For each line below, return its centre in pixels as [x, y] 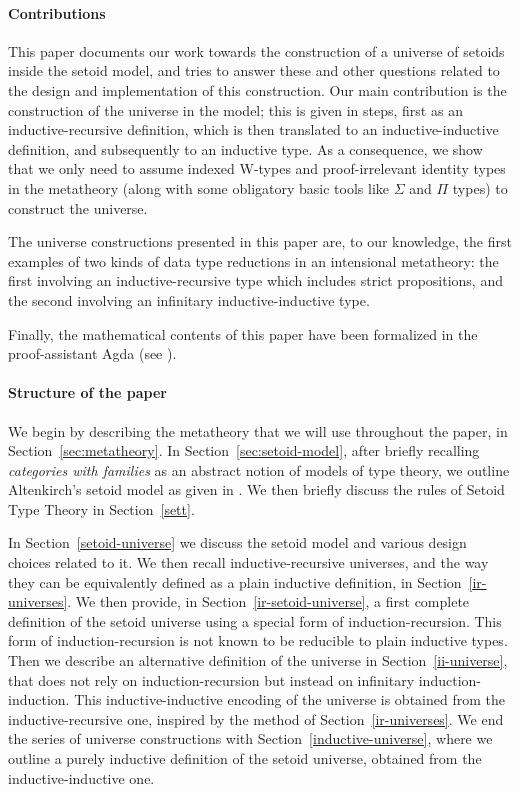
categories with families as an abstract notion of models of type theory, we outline [259, 469]
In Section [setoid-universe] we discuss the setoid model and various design [237, 542]
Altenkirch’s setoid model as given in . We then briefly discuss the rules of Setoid [256, 489]
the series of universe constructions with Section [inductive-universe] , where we [250, 738]
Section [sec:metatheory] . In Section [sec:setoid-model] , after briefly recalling [244, 450]
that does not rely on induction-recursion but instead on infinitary [211, 679]
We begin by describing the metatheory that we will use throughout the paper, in [258, 430]
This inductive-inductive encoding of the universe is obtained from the [289, 699]
